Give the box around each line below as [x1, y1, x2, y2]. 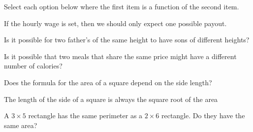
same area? [4, 120, 37, 130]
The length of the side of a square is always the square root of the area [4, 94, 218, 104]
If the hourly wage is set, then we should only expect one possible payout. [4, 18, 227, 28]
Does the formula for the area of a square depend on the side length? [4, 77, 212, 87]
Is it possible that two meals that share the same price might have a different [4, 51, 237, 61]
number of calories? [4, 61, 63, 71]
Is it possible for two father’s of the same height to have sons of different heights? [4, 34, 250, 45]
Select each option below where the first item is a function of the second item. [4, 1, 239, 11]
